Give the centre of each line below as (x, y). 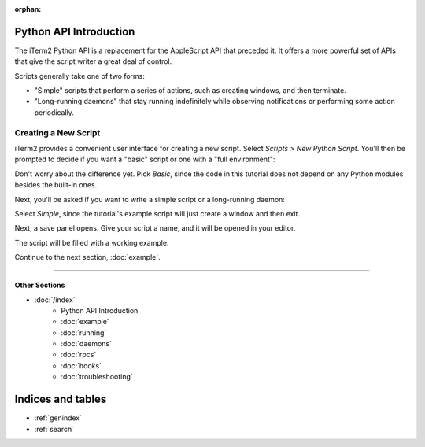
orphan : (28, 9)
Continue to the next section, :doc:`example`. (87, 257)
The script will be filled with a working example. (92, 242)
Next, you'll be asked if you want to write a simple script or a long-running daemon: (150, 199)
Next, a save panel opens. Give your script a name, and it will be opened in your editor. (155, 228)
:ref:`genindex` (58, 418)
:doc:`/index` (55, 300)
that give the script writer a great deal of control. (93, 61)
